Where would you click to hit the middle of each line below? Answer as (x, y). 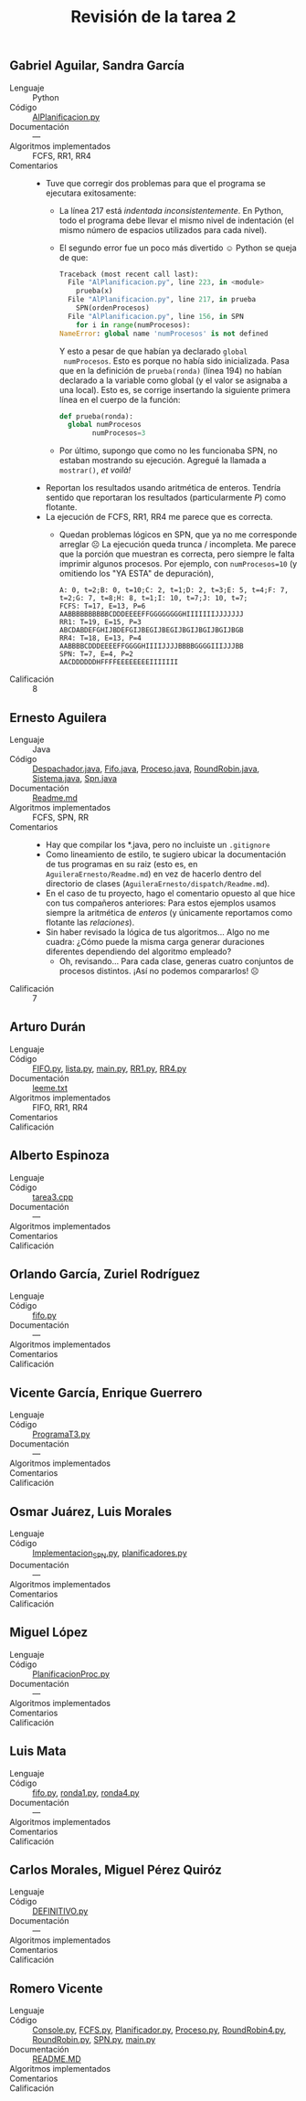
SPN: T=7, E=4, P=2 (96, 654)
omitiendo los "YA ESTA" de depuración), (137, 574)
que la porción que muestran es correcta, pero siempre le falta (177, 554)
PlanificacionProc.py (71, 1673)
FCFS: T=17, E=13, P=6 (102, 606)
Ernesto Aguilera (58, 718)
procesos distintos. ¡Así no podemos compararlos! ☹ (159, 971)
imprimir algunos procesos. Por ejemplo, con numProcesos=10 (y (178, 564)
